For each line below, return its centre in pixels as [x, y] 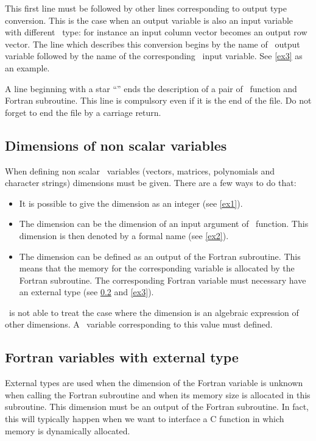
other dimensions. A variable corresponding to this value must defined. [139, 324]
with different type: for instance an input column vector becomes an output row [156, 32]
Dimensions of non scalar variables [116, 145]
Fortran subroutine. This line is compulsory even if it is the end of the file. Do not [158, 100]
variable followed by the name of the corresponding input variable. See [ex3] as [154, 56]
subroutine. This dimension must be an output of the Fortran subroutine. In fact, [157, 407]
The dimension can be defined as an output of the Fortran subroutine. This [160, 256]
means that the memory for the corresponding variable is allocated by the [157, 268]
